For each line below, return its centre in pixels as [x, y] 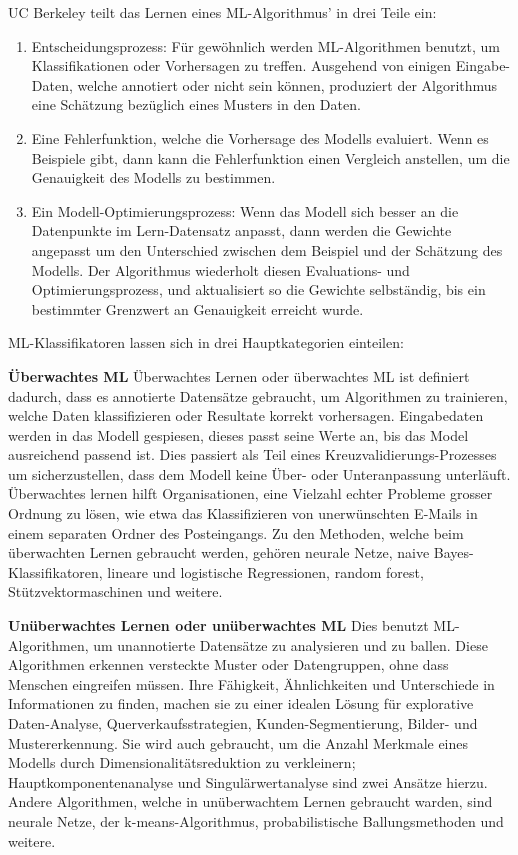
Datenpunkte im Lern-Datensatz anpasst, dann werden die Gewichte [241, 230]
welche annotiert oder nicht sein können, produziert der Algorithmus [287, 84]
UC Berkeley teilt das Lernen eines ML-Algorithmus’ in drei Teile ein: [222, 12]
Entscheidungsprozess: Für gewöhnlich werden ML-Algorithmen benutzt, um [266, 45]
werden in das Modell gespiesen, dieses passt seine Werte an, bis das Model [238, 434]
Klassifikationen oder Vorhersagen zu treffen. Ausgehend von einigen [241, 65]
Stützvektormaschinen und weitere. [115, 591]
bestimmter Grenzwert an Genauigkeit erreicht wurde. [197, 308]
